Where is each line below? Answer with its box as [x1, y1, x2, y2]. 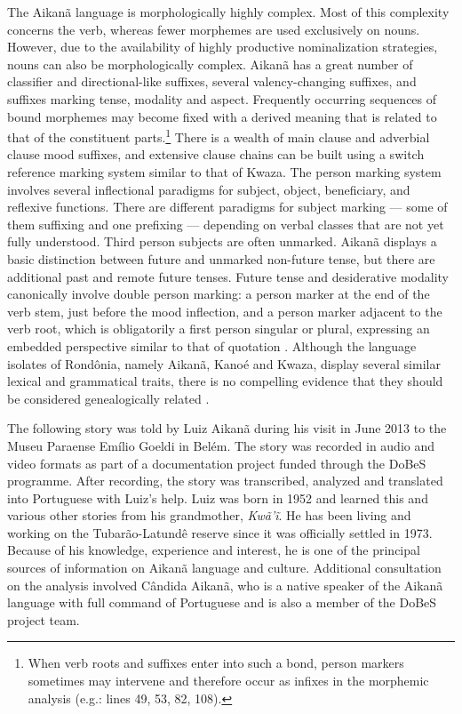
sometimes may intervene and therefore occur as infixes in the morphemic [28, 671, 429, 690]
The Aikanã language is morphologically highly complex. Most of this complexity [7, 3, 450, 20]
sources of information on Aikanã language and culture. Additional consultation [7, 558, 442, 577]
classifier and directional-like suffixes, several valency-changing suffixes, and [7, 72, 417, 91]
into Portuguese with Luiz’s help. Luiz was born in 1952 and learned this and [7, 488, 428, 507]
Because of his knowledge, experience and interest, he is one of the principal [7, 541, 420, 559]
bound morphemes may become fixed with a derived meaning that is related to [7, 107, 437, 125]
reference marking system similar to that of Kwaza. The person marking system [7, 163, 442, 181]
